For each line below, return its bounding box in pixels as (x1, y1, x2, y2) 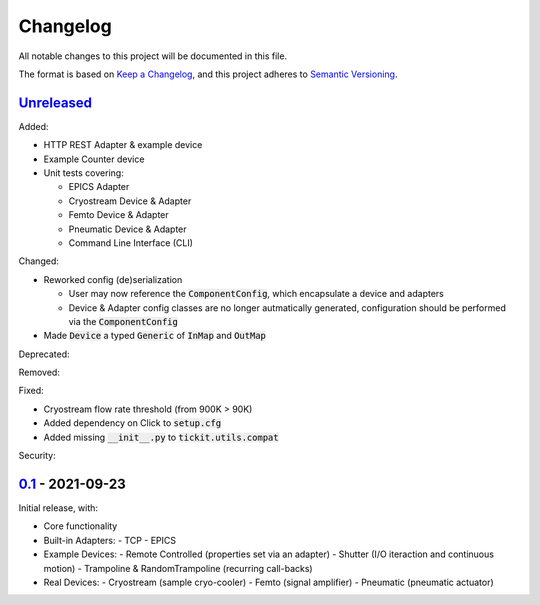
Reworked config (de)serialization (43, 273, 183, 285)
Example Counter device (43, 153, 145, 165)
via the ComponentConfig (68, 315, 179, 327)
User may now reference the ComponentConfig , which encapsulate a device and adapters (68, 288, 444, 300)
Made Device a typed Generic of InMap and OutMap (43, 330, 267, 342)
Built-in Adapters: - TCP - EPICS (43, 534, 177, 546)
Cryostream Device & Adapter (68, 195, 192, 207)
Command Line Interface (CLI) (68, 236, 194, 249)
